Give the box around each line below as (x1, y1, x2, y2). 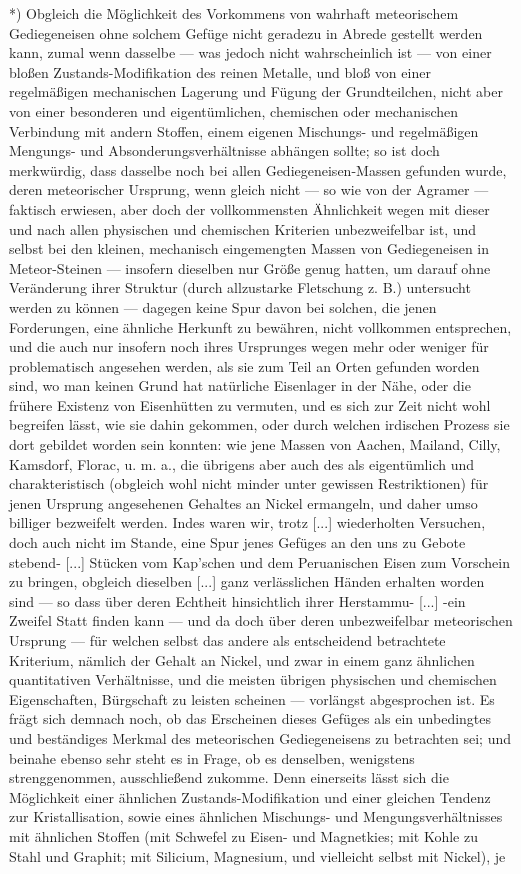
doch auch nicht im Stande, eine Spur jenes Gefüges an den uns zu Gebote (9, 532, 466, 553)
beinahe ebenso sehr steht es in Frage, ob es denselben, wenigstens (9, 747, 415, 768)
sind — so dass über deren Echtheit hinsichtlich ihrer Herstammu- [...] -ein (9, 590, 466, 611)
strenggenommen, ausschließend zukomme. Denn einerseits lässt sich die (9, 767, 449, 788)
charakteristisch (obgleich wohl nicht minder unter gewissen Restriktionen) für (9, 473, 489, 494)
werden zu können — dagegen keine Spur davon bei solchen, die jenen (9, 296, 437, 317)
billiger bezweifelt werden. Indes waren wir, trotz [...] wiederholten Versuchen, (9, 512, 486, 533)
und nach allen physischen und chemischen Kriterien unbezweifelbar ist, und (9, 218, 477, 239)
